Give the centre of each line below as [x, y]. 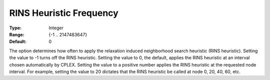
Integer [56, 28]
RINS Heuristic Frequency [64, 13]
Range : [17, 34]
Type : [15, 28]
